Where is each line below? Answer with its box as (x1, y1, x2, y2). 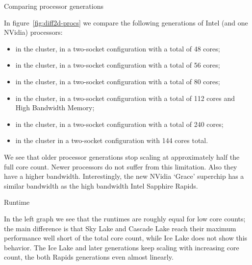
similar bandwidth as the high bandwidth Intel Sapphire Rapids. (4, 180, 198, 191)
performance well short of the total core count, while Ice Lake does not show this (4, 233, 248, 243)
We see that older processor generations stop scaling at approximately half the (4, 151, 240, 162)
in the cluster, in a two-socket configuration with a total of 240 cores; (15, 119, 224, 129)
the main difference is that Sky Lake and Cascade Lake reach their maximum (4, 223, 236, 233)
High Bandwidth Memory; (15, 102, 95, 113)
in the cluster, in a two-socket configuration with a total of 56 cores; (15, 60, 220, 70)
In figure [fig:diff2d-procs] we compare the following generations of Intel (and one (4, 17, 248, 27)
